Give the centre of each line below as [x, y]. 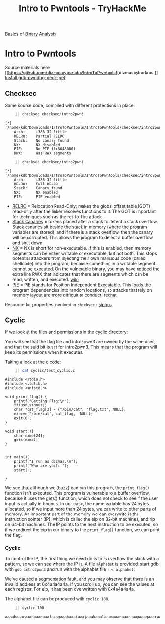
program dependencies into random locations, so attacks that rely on [82, 290]
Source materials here [27, 68]
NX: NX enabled [36, 192]
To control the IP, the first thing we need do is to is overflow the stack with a [82, 558]
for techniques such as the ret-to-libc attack [57, 216]
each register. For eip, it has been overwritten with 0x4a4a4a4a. [70, 589]
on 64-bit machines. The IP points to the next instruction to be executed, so [82, 525]
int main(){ [17, 457]
